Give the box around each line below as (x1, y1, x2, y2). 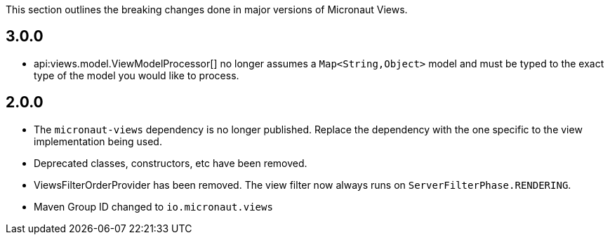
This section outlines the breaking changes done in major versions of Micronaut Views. (6, 4, 408, 15)
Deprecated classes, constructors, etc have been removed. (34, 156, 307, 169)
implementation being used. (34, 135, 162, 147)
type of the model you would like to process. (34, 69, 239, 81)
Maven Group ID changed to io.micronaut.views (34, 200, 273, 213)
